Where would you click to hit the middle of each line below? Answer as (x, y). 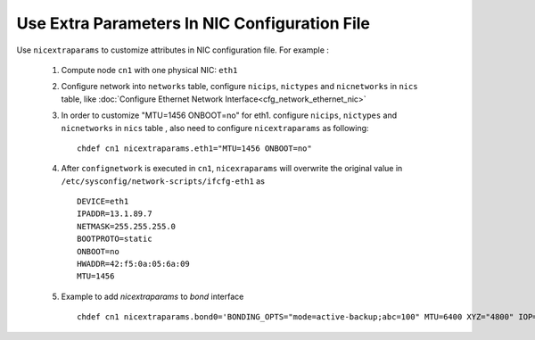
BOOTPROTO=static (115, 239)
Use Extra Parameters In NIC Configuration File (193, 23)
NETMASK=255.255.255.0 (127, 226)
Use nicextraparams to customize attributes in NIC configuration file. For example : (173, 50)
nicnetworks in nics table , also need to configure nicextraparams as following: (215, 128)
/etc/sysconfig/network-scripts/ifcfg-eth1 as (163, 181)
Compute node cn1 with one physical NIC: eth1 (149, 70)
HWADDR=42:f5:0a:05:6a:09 (134, 264)
